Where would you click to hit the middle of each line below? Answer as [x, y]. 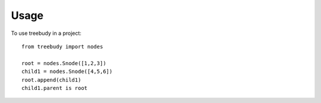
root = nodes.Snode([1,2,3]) [64, 63]
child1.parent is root [55, 88]
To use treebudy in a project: [46, 33]
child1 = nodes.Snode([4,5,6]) [67, 72]
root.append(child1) [51, 80]
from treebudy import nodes [62, 46]
